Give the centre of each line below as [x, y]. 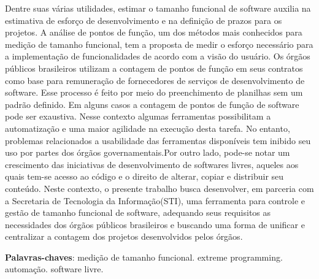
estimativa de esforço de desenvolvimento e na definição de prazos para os [144, 20]
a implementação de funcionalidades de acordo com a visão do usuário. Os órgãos [158, 56]
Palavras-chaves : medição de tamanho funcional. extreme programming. [144, 257]
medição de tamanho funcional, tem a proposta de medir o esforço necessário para [159, 44]
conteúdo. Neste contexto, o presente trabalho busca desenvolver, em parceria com [159, 188]
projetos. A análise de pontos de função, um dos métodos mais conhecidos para [154, 32]
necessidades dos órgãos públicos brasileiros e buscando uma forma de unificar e [155, 224]
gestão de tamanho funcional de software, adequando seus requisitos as [138, 212]
